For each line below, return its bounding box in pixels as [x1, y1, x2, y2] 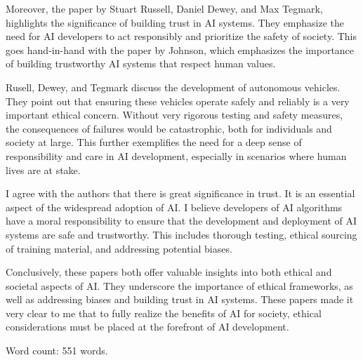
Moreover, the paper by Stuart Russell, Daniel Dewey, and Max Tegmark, [6, 1, 323, 15]
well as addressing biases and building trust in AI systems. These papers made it [6, 292, 354, 307]
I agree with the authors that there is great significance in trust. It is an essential [6, 186, 355, 201]
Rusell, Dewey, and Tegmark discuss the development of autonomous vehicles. [6, 79, 341, 94]
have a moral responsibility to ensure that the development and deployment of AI [6, 213, 357, 228]
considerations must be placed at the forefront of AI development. [6, 319, 289, 334]
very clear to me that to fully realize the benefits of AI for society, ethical [6, 305, 322, 320]
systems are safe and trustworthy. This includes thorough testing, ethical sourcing [6, 227, 357, 241]
